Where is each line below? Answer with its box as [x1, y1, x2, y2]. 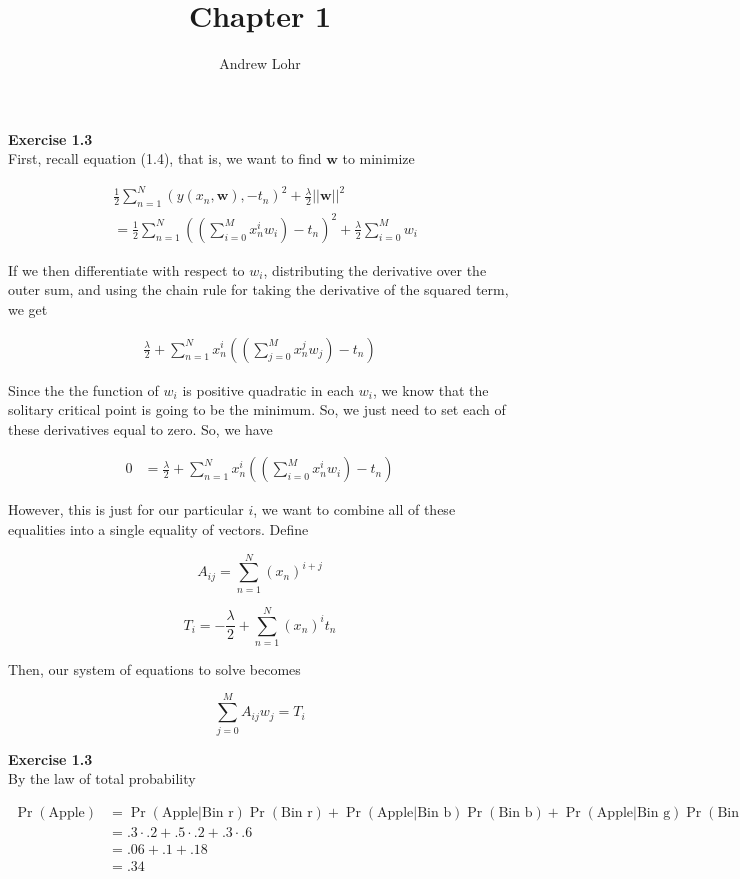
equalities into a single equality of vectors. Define [8, 518, 309, 539]
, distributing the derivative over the [263, 259, 487, 280]
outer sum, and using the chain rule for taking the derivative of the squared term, [8, 279, 509, 300]
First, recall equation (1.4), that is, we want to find [8, 148, 322, 169]
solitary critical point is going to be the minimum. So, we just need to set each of [8, 399, 506, 420]
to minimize [342, 148, 415, 169]
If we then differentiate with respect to [8, 259, 245, 280]
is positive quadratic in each [182, 379, 355, 400]
